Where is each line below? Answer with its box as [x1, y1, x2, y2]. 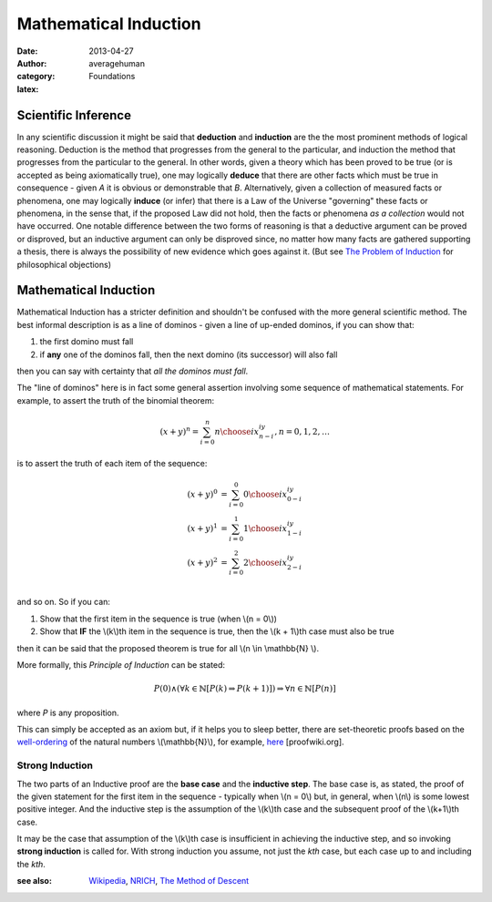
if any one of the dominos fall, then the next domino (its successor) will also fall [39, 349, 338, 360]
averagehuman [88, 57, 146, 68]
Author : [16, 57, 47, 68]
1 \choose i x [242, 523, 288, 533]
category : [16, 71, 56, 82]
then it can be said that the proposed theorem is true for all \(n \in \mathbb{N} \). [16, 642, 319, 653]
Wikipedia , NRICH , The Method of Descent [88, 876, 250, 887]
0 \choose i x [242, 488, 288, 499]
